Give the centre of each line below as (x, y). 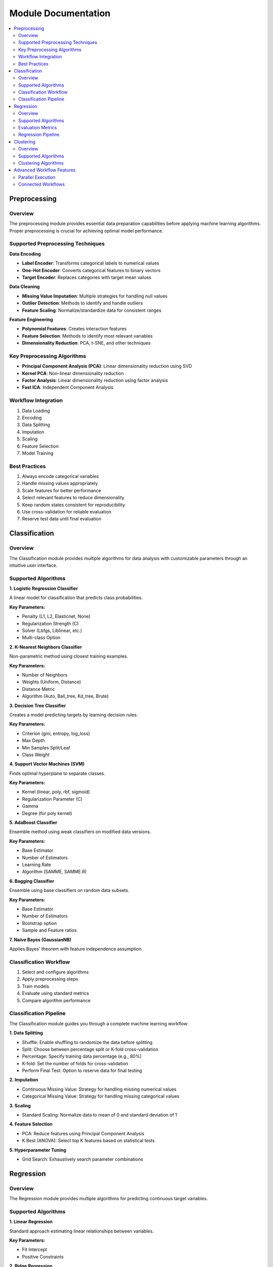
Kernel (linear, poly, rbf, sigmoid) (56, 792)
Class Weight (36, 755)
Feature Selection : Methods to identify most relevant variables (87, 336)
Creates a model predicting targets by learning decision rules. (74, 715)
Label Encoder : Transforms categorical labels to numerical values (90, 263)
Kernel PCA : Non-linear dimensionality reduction (73, 373)
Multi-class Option (41, 638)
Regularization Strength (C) (50, 623)
